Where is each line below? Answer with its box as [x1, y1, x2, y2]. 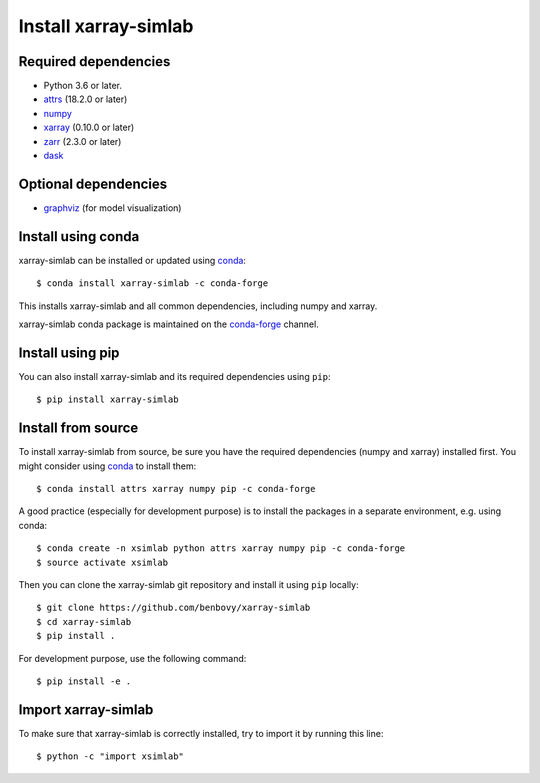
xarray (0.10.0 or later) [43, 121, 135, 134]
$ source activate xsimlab [36, 556, 169, 568]
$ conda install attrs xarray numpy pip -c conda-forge [36, 483, 316, 494]
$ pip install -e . [36, 675, 132, 687]
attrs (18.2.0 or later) [43, 93, 128, 105]
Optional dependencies [18, 175, 168, 192]
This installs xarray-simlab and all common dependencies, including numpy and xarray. [18, 300, 378, 312]
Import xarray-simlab [18, 701, 154, 718]
